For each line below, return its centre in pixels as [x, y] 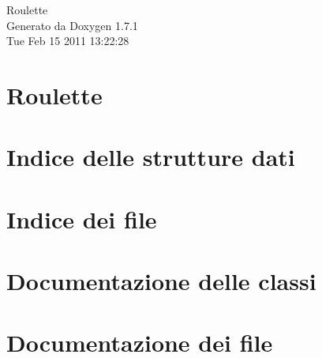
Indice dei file [82, 219]
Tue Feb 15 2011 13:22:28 [68, 41]
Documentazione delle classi [161, 281]
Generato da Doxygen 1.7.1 [72, 25]
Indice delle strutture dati [151, 157]
